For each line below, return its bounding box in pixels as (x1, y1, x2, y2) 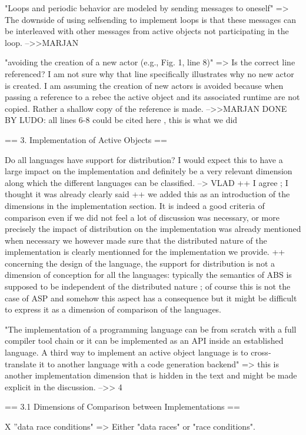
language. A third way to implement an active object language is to (5, 346, 248, 358)
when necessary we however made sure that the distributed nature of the (5, 234, 267, 246)
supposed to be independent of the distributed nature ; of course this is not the (5, 280, 291, 293)
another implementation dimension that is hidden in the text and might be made (5, 369, 297, 381)
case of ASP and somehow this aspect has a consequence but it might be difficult (5, 291, 297, 304)
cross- (251, 346, 271, 358)
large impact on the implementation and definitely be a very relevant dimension (5, 165, 292, 177)
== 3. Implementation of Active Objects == (5, 133, 167, 145)
